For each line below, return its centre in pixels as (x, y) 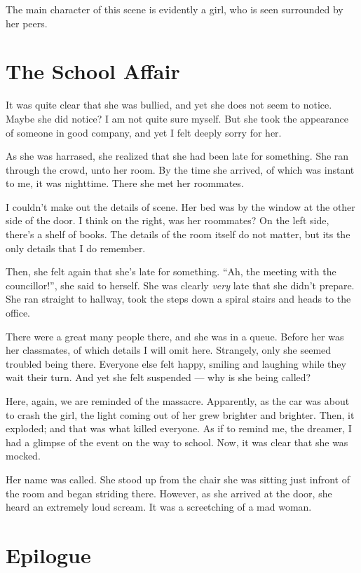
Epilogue (48, 554)
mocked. (23, 456)
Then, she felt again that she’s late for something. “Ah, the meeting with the (171, 271)
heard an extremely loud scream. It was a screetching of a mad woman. (159, 507)
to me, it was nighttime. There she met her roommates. (125, 183)
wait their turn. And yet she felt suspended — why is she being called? (158, 377)
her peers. (27, 23)
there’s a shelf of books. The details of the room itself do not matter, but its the (178, 234)
